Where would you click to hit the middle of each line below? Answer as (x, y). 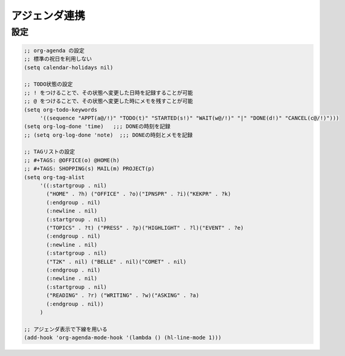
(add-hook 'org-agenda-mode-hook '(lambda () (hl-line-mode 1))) (123, 338)
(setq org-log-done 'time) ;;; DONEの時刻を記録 (97, 126)
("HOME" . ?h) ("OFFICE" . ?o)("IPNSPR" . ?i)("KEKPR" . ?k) (139, 194)
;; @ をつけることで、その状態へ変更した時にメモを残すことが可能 (108, 101)
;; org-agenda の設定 (54, 50)
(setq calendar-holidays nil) (69, 67)
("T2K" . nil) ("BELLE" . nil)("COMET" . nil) (116, 262)
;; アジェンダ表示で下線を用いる (66, 329)
